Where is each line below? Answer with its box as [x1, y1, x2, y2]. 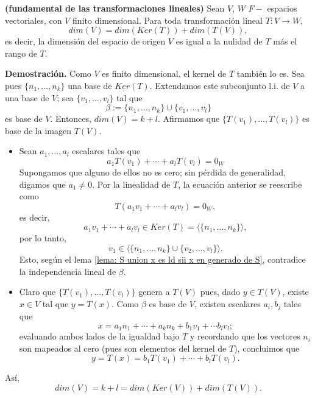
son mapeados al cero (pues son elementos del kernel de [19, 341, 227, 354]
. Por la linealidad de [92, 177, 171, 190]
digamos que [19, 177, 66, 190]
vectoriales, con [5, 13, 62, 26]
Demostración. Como [5, 67, 91, 80]
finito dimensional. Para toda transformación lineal [72, 13, 263, 26]
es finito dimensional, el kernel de [102, 67, 227, 80]
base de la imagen [5, 124, 71, 137]
